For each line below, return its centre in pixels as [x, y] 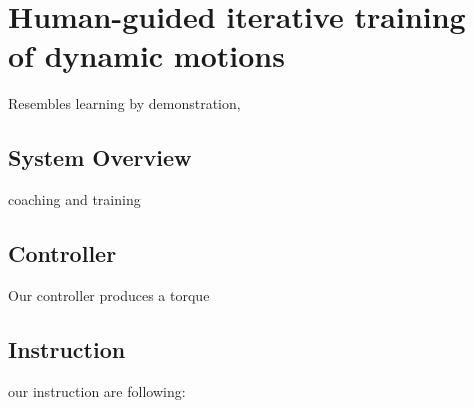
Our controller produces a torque [109, 294]
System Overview [100, 157]
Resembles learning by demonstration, [124, 103]
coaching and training [74, 199]
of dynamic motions [146, 55]
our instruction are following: [97, 390]
